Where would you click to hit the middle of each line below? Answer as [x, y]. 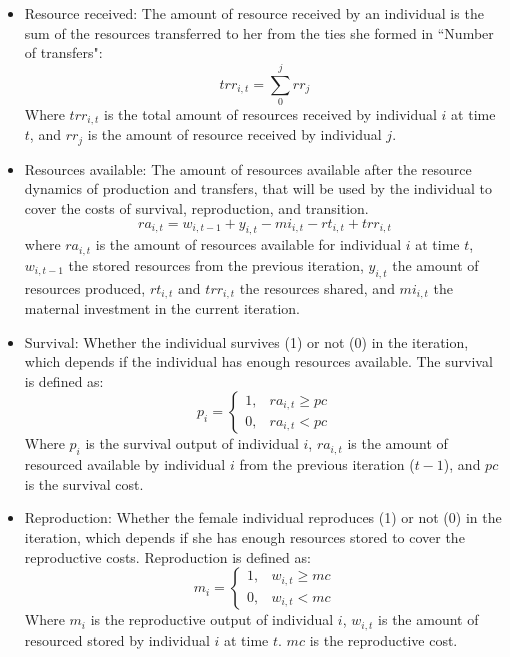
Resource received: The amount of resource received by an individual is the [254, 13]
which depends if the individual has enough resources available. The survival [258, 361]
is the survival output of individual [192, 443]
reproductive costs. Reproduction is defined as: [167, 556]
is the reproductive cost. [383, 639]
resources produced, [85, 287]
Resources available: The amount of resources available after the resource [248, 168]
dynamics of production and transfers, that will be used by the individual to [258, 188]
